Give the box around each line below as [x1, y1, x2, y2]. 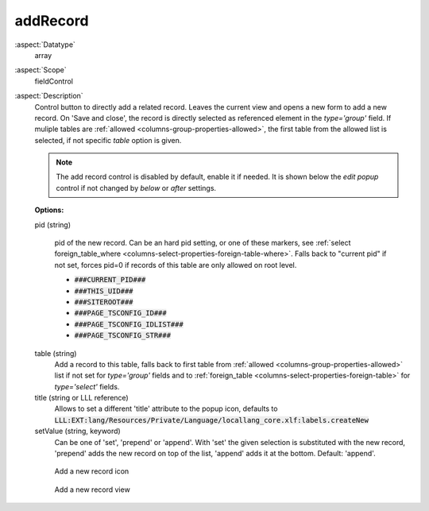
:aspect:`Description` [14, 91, 83, 101]
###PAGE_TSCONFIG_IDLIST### [74, 319, 184, 329]
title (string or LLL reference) [34, 393, 129, 403]
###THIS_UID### [74, 286, 134, 296]
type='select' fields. [54, 381, 120, 391]
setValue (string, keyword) [34, 426, 121, 436]
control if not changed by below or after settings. [56, 183, 217, 192]
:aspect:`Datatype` [14, 40, 75, 49]
